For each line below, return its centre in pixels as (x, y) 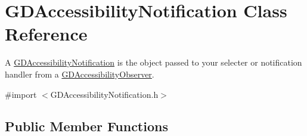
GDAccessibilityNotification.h (104, 94)
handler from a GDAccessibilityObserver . (80, 74)
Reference (46, 34)
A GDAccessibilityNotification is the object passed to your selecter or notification (153, 62)
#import (21, 94)
